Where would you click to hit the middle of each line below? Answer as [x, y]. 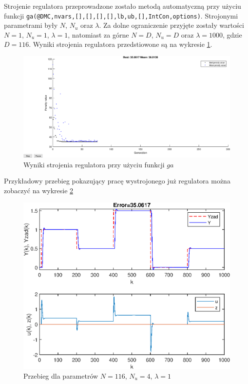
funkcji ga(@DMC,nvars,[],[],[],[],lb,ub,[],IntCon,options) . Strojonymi [121, 15]
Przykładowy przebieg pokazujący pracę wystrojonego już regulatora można [117, 181]
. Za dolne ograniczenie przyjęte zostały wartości [172, 25]
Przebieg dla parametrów [61, 375]
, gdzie [232, 34]
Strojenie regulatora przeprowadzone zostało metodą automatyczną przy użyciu [123, 6]
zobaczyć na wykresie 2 [39, 191]
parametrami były [31, 25]
